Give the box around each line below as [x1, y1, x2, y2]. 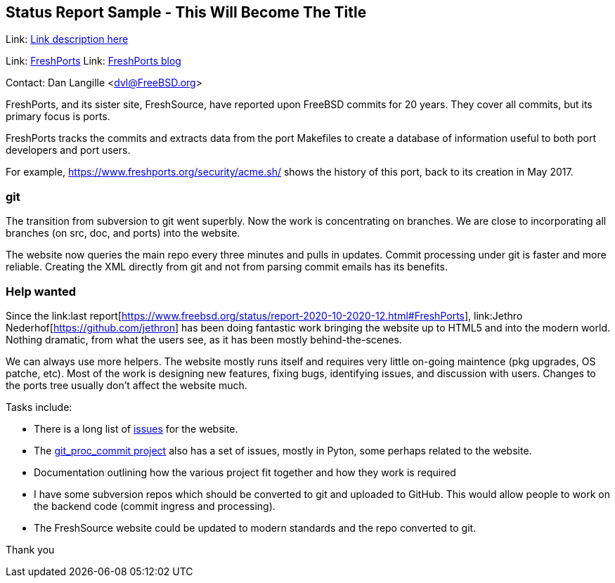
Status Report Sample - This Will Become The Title [6, 4, 367, 21]
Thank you [6, 543, 55, 556]
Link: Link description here [6, 33, 129, 46]
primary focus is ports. [6, 110, 110, 123]
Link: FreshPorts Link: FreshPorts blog [6, 55, 181, 67]
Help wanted [6, 284, 77, 299]
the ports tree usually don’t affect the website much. [6, 379, 247, 391]
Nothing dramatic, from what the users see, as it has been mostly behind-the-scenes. [6, 333, 402, 346]
